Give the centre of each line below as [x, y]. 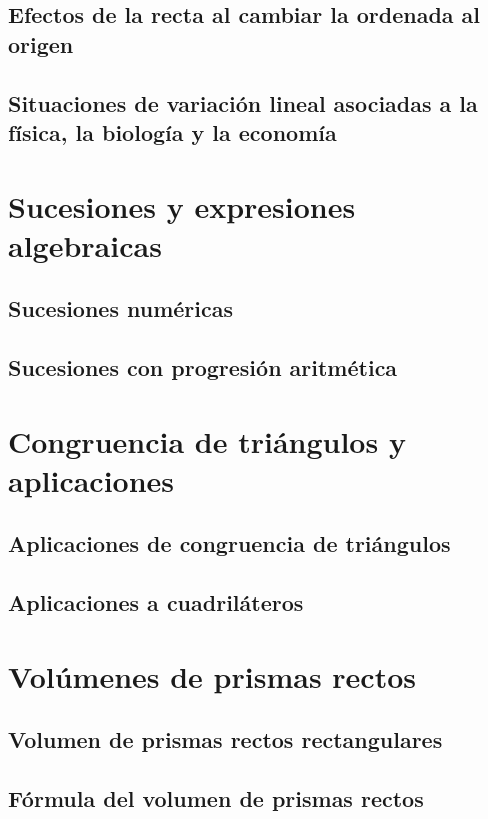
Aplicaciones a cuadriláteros [156, 602]
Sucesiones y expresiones [182, 205]
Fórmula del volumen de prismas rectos [216, 798]
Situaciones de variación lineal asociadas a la [243, 102]
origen [41, 43]
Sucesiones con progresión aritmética [203, 367]
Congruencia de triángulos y [207, 440]
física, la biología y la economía [172, 131]
